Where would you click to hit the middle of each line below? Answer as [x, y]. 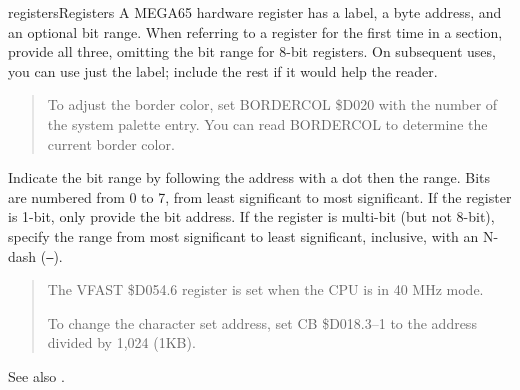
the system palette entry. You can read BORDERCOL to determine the [267, 123]
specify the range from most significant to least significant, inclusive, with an [243, 235]
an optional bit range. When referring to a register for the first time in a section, [255, 31]
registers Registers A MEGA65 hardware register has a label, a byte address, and [255, 12]
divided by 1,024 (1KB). [121, 342]
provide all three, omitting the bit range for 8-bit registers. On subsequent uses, [252, 51]
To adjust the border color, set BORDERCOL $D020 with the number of [272, 104]
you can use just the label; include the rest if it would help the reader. [223, 70]
